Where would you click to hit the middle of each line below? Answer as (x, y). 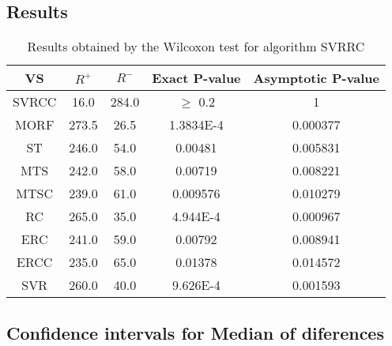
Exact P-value (196, 78)
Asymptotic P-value (316, 78)
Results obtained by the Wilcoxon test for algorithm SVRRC (196, 47)
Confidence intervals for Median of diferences (195, 332)
